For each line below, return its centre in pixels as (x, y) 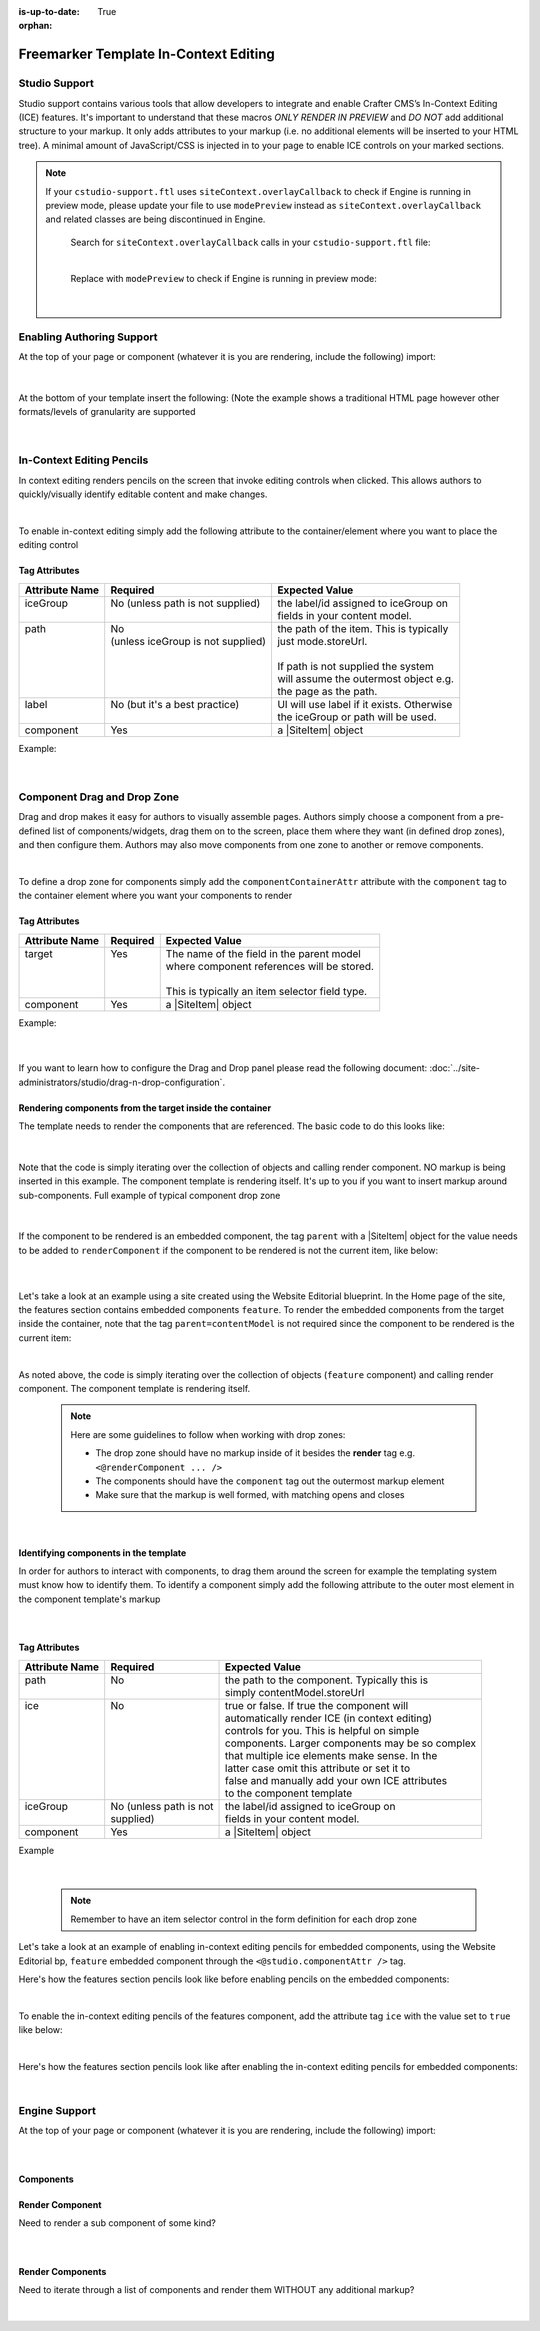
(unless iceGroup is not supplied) (188, 641)
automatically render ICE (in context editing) (329, 1718)
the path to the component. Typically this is (327, 1680)
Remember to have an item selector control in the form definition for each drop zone (243, 1919)
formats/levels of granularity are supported (107, 412)
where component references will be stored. (270, 966)
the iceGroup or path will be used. (356, 717)
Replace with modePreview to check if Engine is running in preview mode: (223, 279)
